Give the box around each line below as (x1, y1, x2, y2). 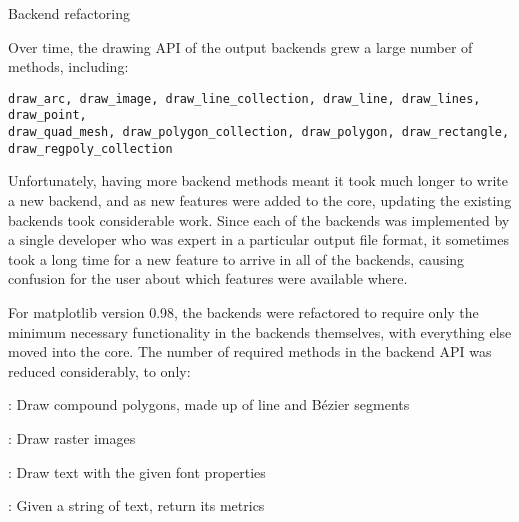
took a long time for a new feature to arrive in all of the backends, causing (8, 248, 465, 269)
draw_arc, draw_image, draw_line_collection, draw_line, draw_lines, (8, 91, 481, 106)
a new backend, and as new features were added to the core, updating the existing (8, 190, 512, 210)
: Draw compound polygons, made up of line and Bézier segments (8, 394, 410, 415)
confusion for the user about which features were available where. (8, 268, 408, 289)
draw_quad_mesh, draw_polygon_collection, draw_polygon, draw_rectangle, (8, 125, 510, 140)
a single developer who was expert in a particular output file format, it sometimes (8, 229, 509, 250)
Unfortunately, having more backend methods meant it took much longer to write (8, 170, 508, 191)
